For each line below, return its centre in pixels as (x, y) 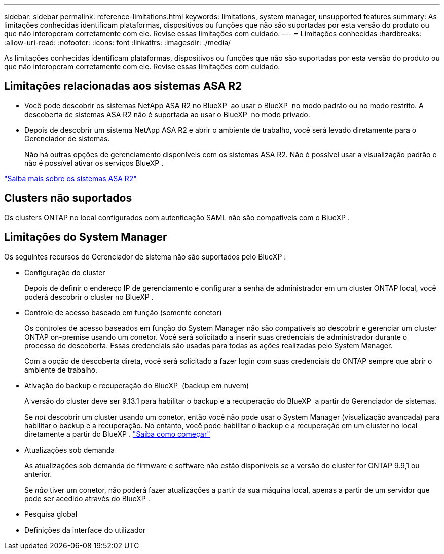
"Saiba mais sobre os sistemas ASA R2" (70, 178)
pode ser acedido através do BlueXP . (87, 498)
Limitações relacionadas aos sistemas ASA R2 (123, 86)
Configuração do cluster (65, 272)
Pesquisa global (51, 514)
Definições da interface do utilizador (85, 530)
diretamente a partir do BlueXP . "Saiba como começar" (117, 434)
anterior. (38, 474)
